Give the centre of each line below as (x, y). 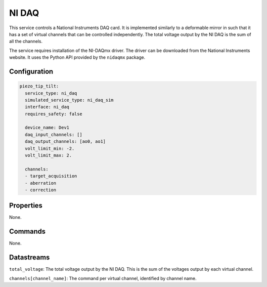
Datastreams (29, 258)
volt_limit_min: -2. (50, 148)
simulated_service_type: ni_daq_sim (69, 100)
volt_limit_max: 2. (48, 155)
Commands (27, 231)
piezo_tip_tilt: (39, 86)
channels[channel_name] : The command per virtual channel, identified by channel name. (103, 278)
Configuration (31, 71)
